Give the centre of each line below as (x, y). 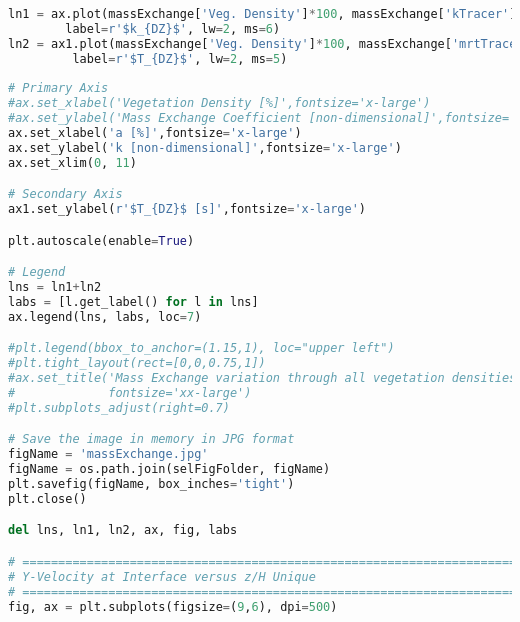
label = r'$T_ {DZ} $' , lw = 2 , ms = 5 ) (180, 58)
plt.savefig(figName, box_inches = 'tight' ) (151, 484)
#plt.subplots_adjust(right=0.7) (119, 407)
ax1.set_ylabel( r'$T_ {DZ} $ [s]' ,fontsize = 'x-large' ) (187, 209)
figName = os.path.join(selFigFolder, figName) (169, 469)
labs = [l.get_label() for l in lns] (133, 301)
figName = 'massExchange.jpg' (108, 454)
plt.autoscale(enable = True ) (101, 240)
